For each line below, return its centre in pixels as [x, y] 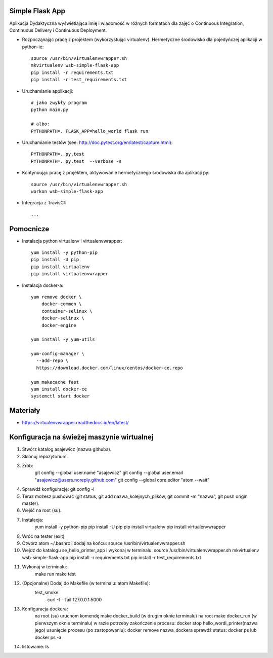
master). [31, 503]
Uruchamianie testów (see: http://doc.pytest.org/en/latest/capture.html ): [97, 142]
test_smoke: [47, 593]
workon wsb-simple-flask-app [67, 191]
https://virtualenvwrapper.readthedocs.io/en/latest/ [75, 423]
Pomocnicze [29, 229]
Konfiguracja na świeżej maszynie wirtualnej [81, 437]
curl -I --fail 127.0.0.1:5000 [75, 599]
